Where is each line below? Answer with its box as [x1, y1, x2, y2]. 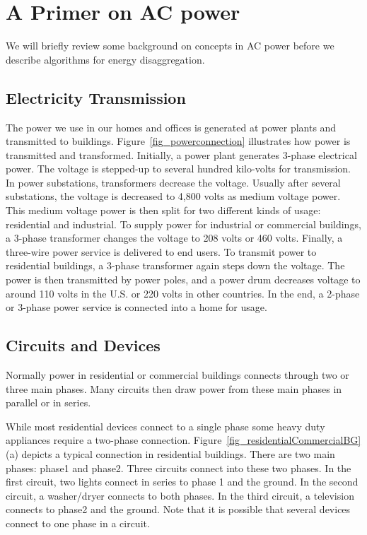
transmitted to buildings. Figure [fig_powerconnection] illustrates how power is [6, 134, 351, 148]
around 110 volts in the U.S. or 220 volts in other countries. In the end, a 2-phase [6, 286, 360, 300]
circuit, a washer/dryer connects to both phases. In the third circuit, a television [6, 488, 354, 502]
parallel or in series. [6, 395, 91, 410]
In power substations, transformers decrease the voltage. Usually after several [6, 175, 341, 189]
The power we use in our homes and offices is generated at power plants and [6, 119, 337, 134]
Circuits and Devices [6, 334, 161, 356]
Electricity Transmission [6, 86, 186, 108]
